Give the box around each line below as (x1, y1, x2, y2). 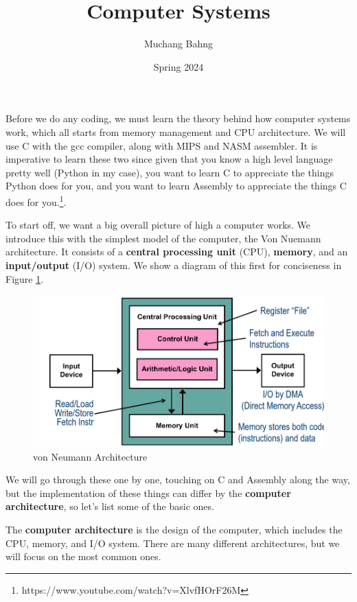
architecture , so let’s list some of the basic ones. (5, 499, 214, 513)
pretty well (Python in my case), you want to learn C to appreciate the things (5, 165, 334, 179)
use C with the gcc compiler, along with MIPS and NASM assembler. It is (5, 138, 318, 152)
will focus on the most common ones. (5, 549, 161, 564)
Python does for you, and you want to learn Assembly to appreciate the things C (5, 178, 347, 193)
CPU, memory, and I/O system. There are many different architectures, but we (5, 535, 340, 550)
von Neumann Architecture (33, 449, 148, 463)
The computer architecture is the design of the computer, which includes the (5, 522, 343, 537)
